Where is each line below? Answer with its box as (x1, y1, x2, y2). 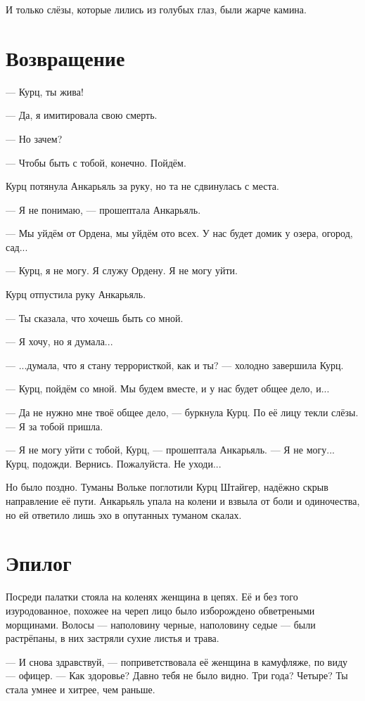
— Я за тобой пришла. (6, 418, 103, 433)
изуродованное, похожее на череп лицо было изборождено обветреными (6, 603, 315, 617)
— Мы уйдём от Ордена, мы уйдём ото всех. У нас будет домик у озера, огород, (6, 226, 353, 240)
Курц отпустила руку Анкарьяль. (6, 287, 146, 302)
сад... (6, 239, 28, 254)
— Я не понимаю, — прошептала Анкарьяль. (6, 202, 201, 217)
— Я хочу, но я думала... (6, 334, 113, 349)
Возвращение (6, 43, 125, 72)
